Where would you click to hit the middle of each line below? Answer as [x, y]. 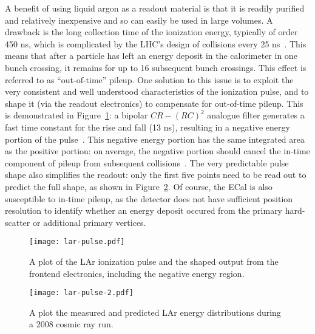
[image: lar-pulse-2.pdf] [81, 293]
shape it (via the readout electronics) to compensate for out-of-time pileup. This [154, 103]
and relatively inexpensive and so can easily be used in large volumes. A [139, 20]
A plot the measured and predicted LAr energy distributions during [155, 312]
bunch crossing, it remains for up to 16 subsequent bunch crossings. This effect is [156, 67]
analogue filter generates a [256, 115]
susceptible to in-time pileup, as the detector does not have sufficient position [149, 198]
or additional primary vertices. [89, 222]
